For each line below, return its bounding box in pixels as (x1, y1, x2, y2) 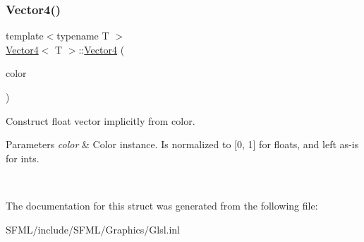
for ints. (6, 150, 40, 165)
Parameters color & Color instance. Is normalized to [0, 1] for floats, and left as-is (6, 137, 359, 152)
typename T (56, 28, 109, 43)
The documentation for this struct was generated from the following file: (6, 198, 318, 212)
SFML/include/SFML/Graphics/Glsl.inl (6, 222, 181, 236)
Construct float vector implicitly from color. (6, 113, 195, 128)
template (6, 28, 44, 43)
